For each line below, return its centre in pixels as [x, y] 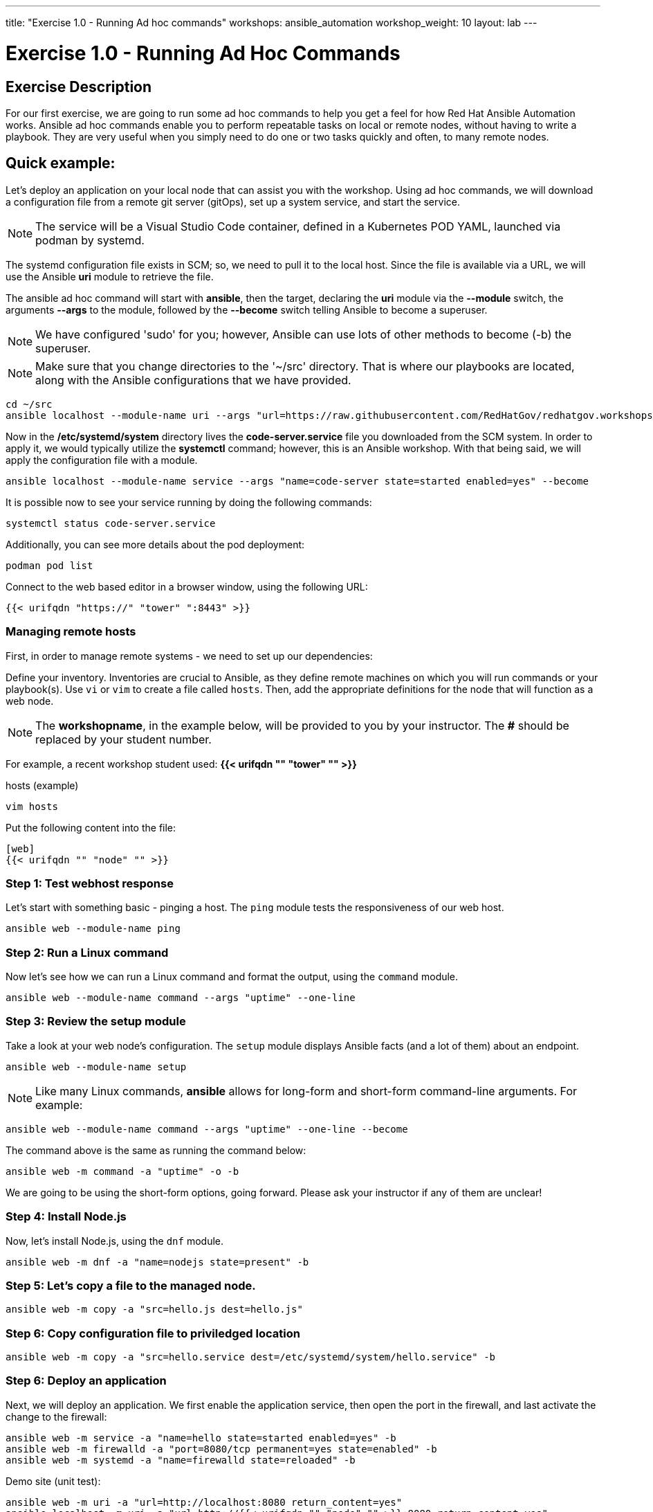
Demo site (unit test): [53, 1481]
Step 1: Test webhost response [90, 883]
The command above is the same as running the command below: [156, 1150]
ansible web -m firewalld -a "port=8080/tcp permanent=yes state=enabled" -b [221, 1449]
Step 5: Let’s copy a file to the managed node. [131, 1285]
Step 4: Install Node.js [66, 1217]
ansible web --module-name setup [96, 1066]
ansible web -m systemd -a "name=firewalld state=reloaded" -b [181, 1460]
